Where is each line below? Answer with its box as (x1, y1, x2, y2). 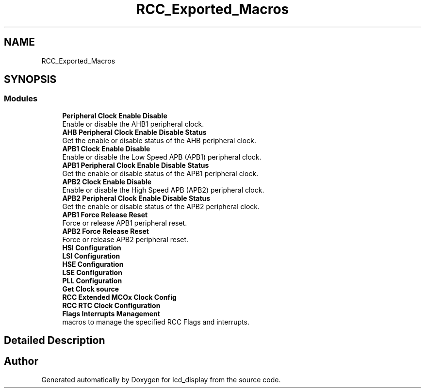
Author (4, 355, 38, 367)
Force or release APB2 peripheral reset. (62, 235, 189, 244)
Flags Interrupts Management (62, 309, 160, 318)
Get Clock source (62, 284, 119, 293)
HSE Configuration (62, 260, 124, 268)
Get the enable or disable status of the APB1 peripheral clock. (62, 169, 259, 178)
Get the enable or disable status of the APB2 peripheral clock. (62, 202, 260, 211)
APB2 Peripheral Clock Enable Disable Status (62, 194, 211, 202)
